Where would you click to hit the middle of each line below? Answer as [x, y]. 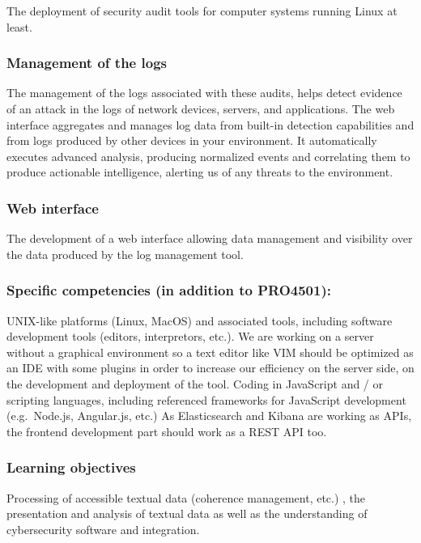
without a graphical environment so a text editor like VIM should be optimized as [210, 352]
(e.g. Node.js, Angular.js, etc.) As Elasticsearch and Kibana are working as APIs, [209, 416]
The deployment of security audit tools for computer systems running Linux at [202, 11]
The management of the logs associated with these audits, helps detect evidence [204, 93]
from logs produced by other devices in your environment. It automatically [192, 140]
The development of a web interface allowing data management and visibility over [210, 238]
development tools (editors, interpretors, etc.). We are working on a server [190, 336]
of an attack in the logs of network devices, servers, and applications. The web [201, 108]
